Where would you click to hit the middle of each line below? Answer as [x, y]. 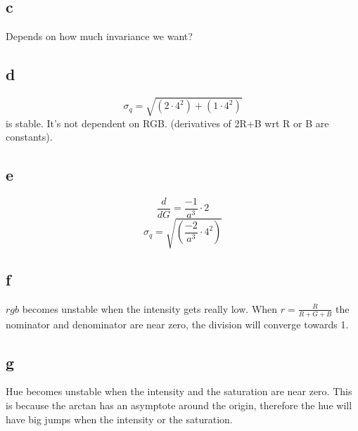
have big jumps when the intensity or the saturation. [119, 419]
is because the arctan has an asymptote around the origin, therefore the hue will [179, 405]
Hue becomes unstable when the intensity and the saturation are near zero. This [179, 391]
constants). [29, 137]
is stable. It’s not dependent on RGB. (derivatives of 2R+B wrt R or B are [167, 123]
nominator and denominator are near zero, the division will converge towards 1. [177, 324]
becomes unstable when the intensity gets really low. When [150, 308]
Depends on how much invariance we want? [99, 36]
